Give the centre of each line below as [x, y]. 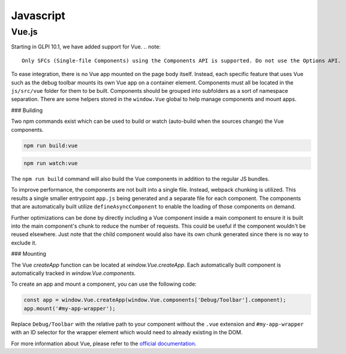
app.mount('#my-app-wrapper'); [70, 308]
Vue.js [25, 32]
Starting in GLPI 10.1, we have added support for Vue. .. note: [86, 47]
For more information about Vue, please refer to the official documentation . [104, 343]
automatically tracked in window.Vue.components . [73, 273]
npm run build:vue [51, 146]
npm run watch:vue [51, 164]
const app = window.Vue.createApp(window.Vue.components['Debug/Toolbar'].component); [155, 300]
